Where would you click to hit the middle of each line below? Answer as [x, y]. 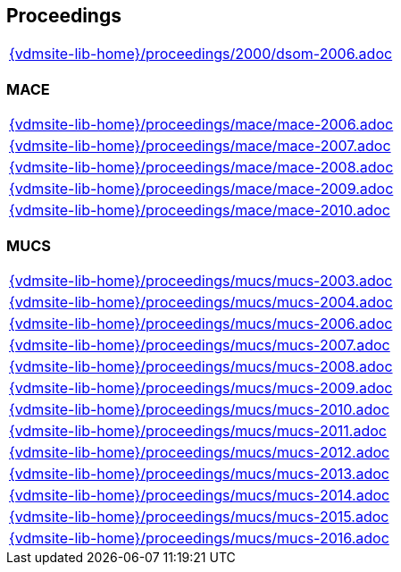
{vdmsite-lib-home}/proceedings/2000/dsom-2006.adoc [201, 54]
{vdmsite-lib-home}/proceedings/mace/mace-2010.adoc [200, 210]
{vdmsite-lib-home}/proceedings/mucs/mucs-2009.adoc [201, 387]
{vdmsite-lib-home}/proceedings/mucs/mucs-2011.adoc [198, 430]
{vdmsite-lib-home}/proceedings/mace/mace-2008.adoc [201, 168]
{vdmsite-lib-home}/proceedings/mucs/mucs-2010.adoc [200, 409]
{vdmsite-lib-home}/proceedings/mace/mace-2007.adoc [200, 146]
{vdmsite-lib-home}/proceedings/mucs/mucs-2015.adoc [199, 516]
